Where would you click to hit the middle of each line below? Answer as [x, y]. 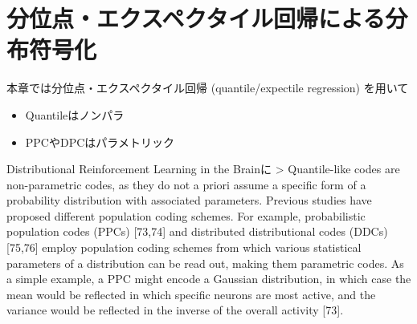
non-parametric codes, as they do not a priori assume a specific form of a [186, 184]
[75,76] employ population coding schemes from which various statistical [184, 247]
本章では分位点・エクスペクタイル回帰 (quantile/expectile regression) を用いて [208, 88]
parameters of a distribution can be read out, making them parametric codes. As [205, 263]
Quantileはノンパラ [75, 114]
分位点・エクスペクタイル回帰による [196, 18]
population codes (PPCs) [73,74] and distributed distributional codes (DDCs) [197, 231]
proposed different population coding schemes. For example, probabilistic [186, 215]
